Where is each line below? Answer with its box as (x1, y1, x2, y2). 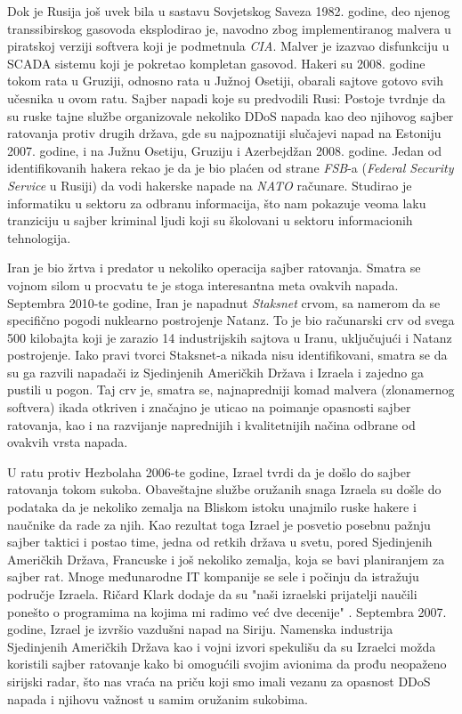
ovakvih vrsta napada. (7, 433, 128, 451)
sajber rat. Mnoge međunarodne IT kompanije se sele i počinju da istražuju (7, 567, 419, 586)
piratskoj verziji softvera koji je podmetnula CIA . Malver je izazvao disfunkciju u (7, 37, 450, 55)
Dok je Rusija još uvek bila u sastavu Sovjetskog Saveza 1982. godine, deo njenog (7, 2, 450, 20)
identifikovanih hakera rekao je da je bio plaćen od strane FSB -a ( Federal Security (7, 158, 454, 177)
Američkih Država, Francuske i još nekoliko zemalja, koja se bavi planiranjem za (7, 549, 445, 568)
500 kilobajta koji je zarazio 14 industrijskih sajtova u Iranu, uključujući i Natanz (7, 328, 452, 346)
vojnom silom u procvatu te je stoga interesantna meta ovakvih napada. (7, 275, 399, 294)
